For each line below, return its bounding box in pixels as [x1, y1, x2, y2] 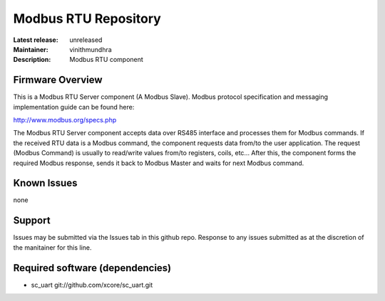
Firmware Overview [13, 74, 103, 86]
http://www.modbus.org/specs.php [13, 116, 117, 125]
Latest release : [13, 36, 58, 44]
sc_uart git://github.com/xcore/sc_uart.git [31, 280, 153, 289]
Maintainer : [13, 45, 49, 53]
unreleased [69, 36, 103, 44]
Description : [13, 56, 51, 64]
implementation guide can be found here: [13, 102, 135, 111]
